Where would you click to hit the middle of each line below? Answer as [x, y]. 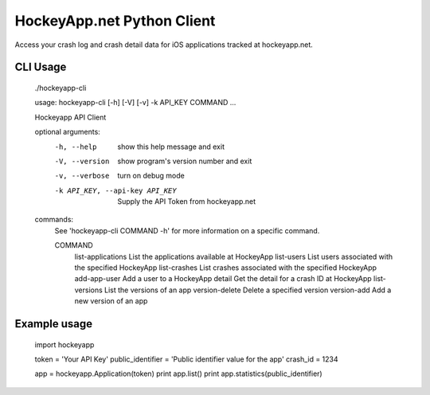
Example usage [54, 324]
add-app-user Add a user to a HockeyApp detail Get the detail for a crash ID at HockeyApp [223, 279]
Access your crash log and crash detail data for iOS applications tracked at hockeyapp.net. [164, 45]
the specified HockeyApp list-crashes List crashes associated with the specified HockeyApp [226, 268]
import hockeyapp [64, 344]
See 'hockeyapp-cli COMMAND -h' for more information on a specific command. [187, 230]
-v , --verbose [82, 176]
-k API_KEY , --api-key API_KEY [115, 190]
